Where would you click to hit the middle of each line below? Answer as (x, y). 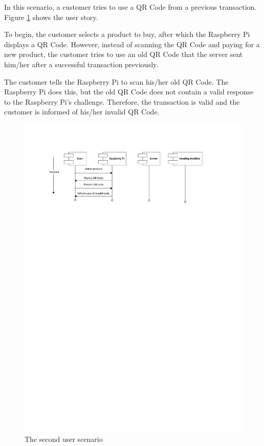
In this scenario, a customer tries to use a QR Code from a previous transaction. (130, 7)
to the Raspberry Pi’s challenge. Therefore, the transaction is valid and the (122, 101)
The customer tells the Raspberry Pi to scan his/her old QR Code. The (116, 81)
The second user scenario (64, 439)
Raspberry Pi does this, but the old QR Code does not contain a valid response (129, 92)
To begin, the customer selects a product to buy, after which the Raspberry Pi (127, 34)
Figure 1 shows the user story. (51, 17)
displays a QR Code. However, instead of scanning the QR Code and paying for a (132, 44)
